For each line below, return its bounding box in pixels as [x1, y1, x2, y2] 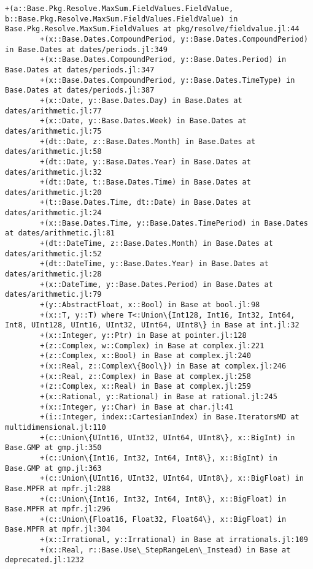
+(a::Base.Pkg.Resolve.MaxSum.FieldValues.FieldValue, [5, 4, 234, 13]
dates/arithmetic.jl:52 [5, 249, 102, 258]
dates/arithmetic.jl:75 [5, 126, 102, 136]
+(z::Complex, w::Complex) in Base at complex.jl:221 [40, 341, 265, 350]
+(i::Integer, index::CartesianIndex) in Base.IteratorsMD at [40, 413, 299, 422]
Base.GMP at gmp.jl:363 [5, 464, 102, 473]
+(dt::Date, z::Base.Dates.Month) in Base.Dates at [40, 137, 256, 146]
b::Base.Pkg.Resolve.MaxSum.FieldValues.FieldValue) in [5, 14, 238, 23]
